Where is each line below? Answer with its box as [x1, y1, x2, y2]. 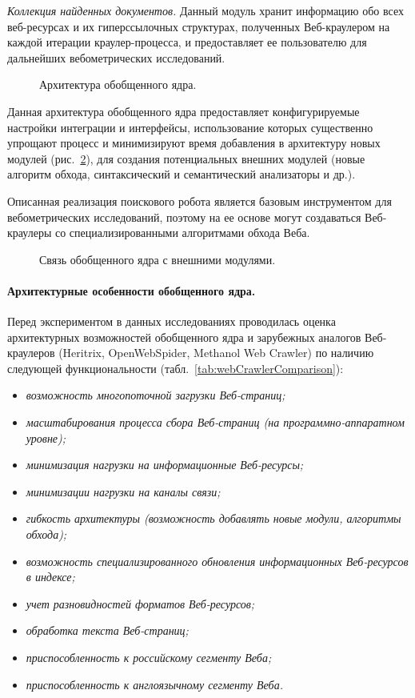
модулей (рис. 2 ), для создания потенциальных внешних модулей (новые [7, 150, 365, 166]
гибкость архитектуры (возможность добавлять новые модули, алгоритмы [26, 510, 401, 527]
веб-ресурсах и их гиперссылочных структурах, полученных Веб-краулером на [7, 18, 390, 34]
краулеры [7, 224, 52, 241]
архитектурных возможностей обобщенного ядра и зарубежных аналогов [7, 328, 361, 345]
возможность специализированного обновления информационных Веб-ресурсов [26, 552, 409, 569]
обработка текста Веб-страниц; [26, 622, 189, 639]
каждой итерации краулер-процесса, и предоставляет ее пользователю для [7, 34, 367, 50]
